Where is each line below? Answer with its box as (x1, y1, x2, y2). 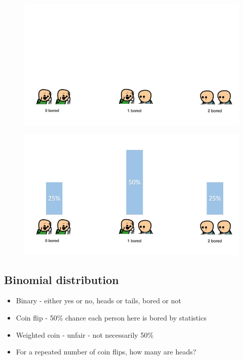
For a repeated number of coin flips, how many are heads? (16, 346, 196, 357)
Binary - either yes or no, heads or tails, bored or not (16, 295, 181, 306)
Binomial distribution (4, 271, 119, 287)
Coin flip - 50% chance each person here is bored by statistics (16, 312, 207, 323)
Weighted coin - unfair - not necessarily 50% (16, 329, 154, 340)
